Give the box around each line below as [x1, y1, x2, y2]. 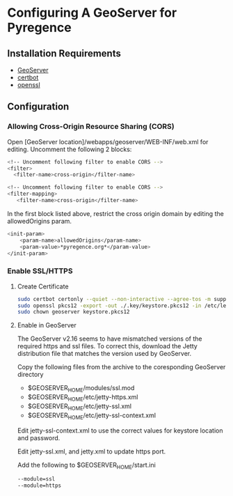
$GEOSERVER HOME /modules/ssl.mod [27, 384, 135, 394]
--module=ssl [17, 476, 56, 483]
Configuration [7, 101, 70, 113]
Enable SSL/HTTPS [7, 266, 73, 276]
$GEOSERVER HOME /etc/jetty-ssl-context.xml [27, 411, 156, 421]
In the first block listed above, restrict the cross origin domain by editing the [7, 209, 224, 217]
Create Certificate [17, 282, 69, 290]
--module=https [17, 482, 62, 489]
